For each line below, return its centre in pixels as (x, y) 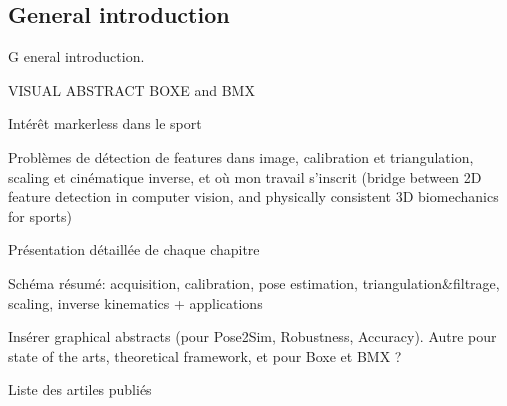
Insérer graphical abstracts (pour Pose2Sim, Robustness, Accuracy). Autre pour (252, 336)
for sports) (40, 215)
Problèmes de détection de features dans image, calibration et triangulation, (241, 156)
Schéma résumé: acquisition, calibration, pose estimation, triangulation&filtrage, (254, 282)
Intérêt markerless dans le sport (105, 123)
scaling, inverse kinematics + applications (135, 302)
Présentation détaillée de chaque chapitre (134, 249)
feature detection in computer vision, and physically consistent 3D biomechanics (253, 196)
